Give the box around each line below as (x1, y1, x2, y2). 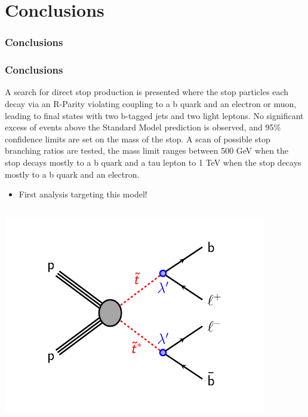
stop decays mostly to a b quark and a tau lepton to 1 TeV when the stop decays (5, 156, 301, 168)
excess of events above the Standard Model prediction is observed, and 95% (5, 121, 281, 133)
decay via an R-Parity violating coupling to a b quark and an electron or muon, (5, 98, 297, 110)
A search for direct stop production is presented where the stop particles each (5, 86, 289, 98)
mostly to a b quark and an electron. (5, 168, 140, 180)
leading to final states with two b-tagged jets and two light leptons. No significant (5, 109, 304, 121)
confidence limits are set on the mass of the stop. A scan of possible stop (5, 132, 270, 145)
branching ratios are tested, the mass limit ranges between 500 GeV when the (5, 144, 289, 157)
